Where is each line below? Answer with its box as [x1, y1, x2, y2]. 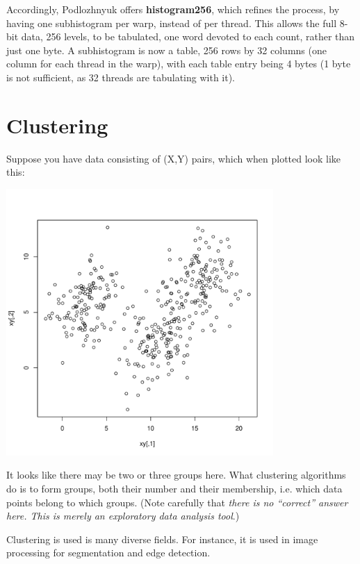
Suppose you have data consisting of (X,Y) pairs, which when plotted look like [6, 151, 341, 165]
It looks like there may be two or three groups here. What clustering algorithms [6, 467, 346, 482]
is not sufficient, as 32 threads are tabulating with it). [6, 69, 235, 84]
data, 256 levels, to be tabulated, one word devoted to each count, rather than [21, 29, 355, 44]
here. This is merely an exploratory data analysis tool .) [6, 508, 240, 523]
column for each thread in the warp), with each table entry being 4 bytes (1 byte [6, 56, 351, 71]
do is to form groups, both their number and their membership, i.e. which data [6, 481, 343, 496]
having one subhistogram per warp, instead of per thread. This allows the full [6, 15, 337, 30]
